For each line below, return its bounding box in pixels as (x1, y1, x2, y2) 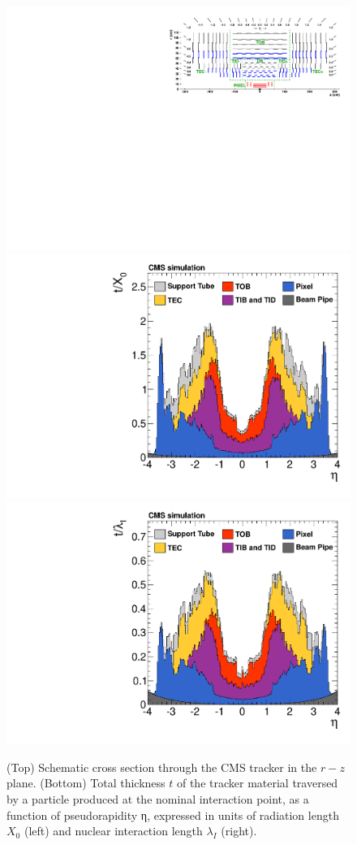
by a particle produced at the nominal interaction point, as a (6, 790, 309, 807)
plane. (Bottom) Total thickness (6, 774, 166, 791)
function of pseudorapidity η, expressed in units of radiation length (6, 806, 339, 823)
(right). (221, 822, 257, 839)
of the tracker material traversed (176, 774, 338, 791)
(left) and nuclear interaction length (24, 822, 203, 839)
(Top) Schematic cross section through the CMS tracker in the (6, 758, 317, 775)
